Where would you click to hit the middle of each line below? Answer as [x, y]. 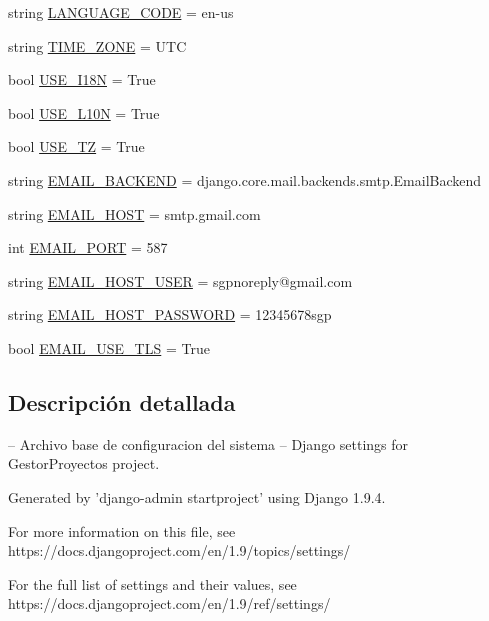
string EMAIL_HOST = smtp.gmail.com [134, 213]
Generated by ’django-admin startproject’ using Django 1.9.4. [197, 496]
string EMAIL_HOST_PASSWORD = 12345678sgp [170, 314]
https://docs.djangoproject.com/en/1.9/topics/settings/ [179, 550]
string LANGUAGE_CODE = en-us [121, 12]
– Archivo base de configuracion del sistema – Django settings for [208, 443]
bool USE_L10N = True [84, 112]
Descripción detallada [122, 401]
